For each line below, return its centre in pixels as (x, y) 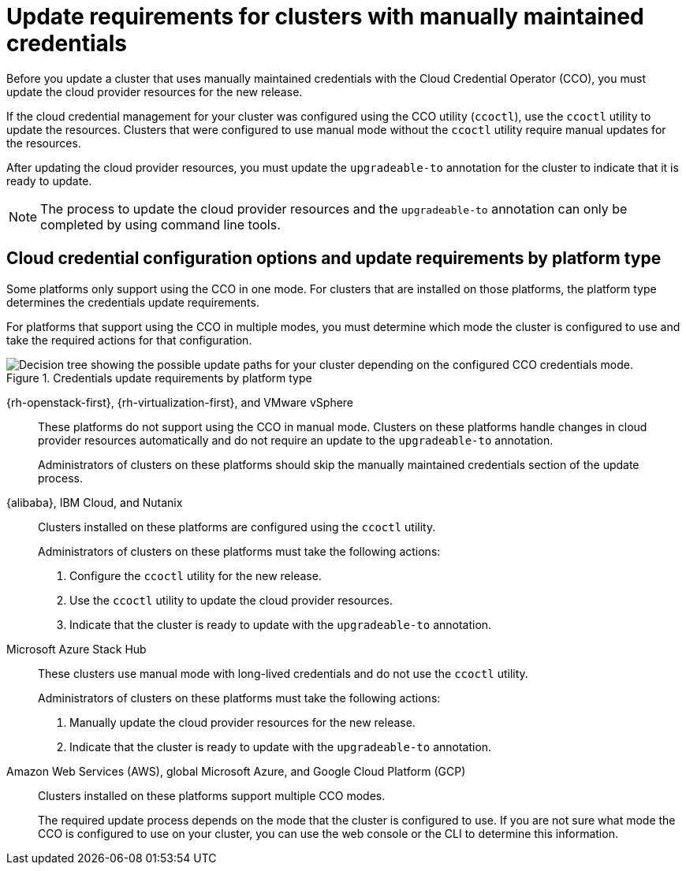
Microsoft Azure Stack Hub (76, 649)
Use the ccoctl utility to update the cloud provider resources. (231, 600)
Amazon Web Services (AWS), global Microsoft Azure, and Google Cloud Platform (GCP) (236, 771)
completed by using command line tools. (160, 224)
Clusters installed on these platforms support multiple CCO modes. (212, 795)
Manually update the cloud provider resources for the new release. (242, 722)
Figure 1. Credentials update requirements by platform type (159, 378)
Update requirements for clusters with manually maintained (325, 17)
